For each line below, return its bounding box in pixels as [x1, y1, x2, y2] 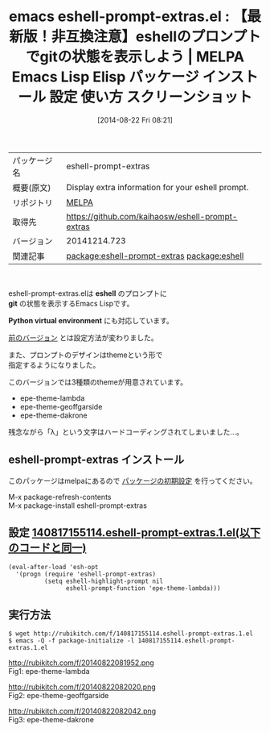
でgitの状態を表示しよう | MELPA [25, 48, 245, 66]
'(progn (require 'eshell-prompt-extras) [15, 570, 157, 578]
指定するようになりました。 [8, 360, 100, 369]
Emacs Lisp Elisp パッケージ [11, 68, 199, 86]
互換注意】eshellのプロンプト [65, 27, 261, 46]
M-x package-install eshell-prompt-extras [8, 501, 147, 510]
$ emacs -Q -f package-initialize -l [8, 637, 135, 645]
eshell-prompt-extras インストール [8, 453, 185, 467]
